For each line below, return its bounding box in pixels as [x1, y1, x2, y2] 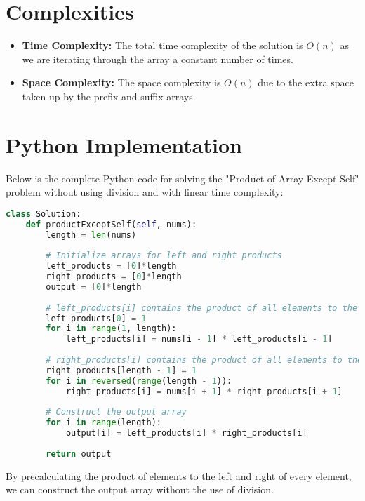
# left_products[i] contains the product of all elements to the [46, 302, 358, 313]
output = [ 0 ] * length [46, 281, 142, 292]
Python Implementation [6, 130, 242, 159]
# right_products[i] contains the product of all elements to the [46, 355, 363, 366]
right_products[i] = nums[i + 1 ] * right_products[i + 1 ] [65, 386, 343, 396]
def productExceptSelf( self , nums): [25, 219, 197, 229]
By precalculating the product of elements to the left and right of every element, [6, 468, 352, 483]
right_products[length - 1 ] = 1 [46, 365, 197, 375]
